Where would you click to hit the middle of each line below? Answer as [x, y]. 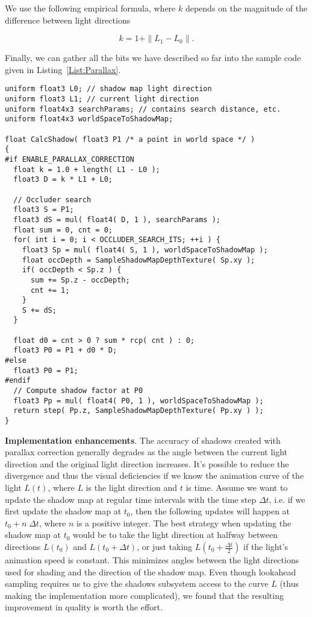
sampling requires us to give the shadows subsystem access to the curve [137, 583]
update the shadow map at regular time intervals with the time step [131, 499]
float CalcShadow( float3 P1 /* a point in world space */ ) [130, 139]
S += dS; [39, 310]
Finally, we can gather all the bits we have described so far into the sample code [153, 58]
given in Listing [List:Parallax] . [63, 69]
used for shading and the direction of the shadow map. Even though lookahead [151, 571]
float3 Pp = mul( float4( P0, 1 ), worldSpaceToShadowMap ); [139, 401]
